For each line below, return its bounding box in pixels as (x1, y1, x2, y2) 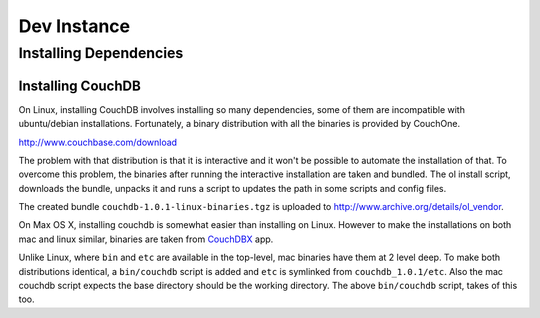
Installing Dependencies (18, 44, 184, 62)
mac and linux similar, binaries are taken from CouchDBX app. (18, 233, 274, 245)
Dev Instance (18, 15, 131, 37)
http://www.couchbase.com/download (18, 136, 178, 148)
